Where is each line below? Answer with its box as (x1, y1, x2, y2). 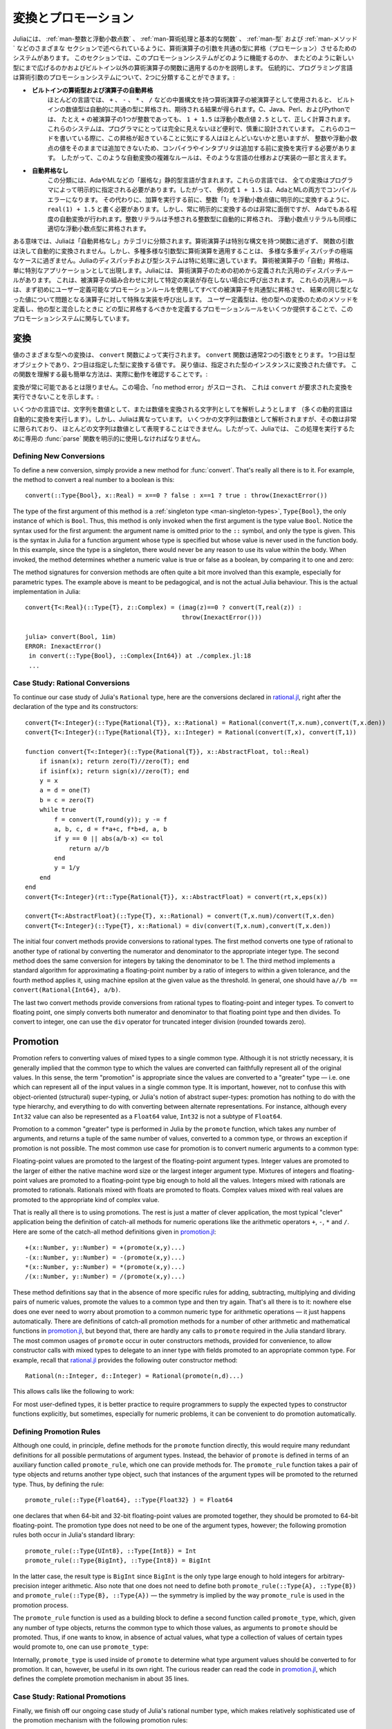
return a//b (68, 844, 109, 852)
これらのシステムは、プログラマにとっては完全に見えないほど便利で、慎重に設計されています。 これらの (47, 124, 344, 133)
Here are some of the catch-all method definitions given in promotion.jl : (12, 1228, 216, 1236)
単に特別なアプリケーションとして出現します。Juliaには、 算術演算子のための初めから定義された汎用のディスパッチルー (12, 266, 354, 275)
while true (39, 806, 77, 814)
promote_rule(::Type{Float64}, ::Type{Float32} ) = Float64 (25, 1496, 233, 1504)
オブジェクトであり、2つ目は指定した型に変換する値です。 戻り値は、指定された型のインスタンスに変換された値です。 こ (12, 360, 357, 369)
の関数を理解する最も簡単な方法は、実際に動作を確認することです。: (12, 370, 208, 378)
